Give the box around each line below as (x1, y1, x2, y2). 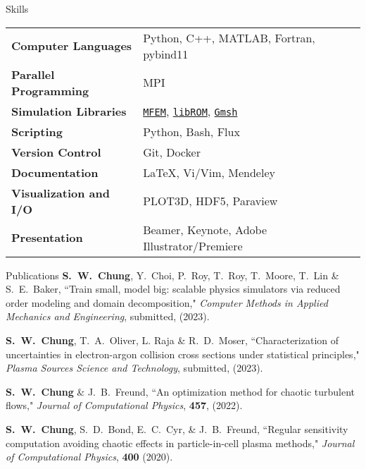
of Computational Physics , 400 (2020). (6, 449, 173, 464)
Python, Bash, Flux (143, 123, 240, 140)
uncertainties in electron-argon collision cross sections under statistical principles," (6, 346, 360, 361)
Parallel (11, 66, 55, 83)
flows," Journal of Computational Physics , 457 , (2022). (6, 398, 243, 413)
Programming (11, 82, 89, 99)
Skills (6, 1, 29, 16)
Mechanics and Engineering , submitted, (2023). (6, 309, 210, 324)
